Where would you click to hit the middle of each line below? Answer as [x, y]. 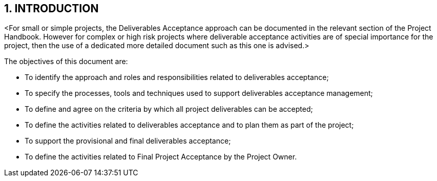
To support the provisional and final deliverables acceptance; [128, 141]
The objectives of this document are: [66, 62]
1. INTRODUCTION [51, 8]
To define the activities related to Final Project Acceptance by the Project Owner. [161, 157]
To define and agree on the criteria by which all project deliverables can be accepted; [169, 109]
